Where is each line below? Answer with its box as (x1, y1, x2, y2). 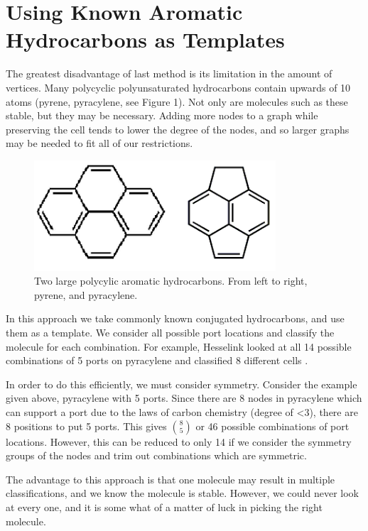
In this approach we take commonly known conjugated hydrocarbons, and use (6, 311, 345, 326)
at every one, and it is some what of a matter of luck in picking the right (6, 500, 323, 514)
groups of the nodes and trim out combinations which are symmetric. (6, 448, 307, 463)
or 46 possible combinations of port (195, 418, 350, 433)
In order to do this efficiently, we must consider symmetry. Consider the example (6, 376, 357, 391)
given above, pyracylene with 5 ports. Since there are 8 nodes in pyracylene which (6, 390, 362, 405)
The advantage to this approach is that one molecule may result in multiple (6, 471, 335, 486)
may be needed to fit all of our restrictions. (6, 136, 193, 150)
